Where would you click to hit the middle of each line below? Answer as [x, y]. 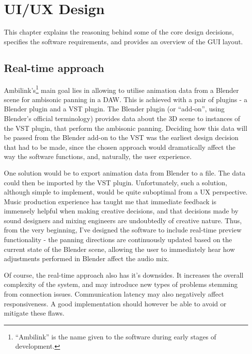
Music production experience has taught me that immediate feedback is [110, 201]
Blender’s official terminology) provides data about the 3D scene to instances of [122, 118]
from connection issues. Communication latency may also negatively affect [114, 294]
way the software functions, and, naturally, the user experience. [98, 156]
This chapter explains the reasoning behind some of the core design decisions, [119, 32]
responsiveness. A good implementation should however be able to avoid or [115, 303]
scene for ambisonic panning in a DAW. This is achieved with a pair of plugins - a [126, 99]
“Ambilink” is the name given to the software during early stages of [116, 336]
